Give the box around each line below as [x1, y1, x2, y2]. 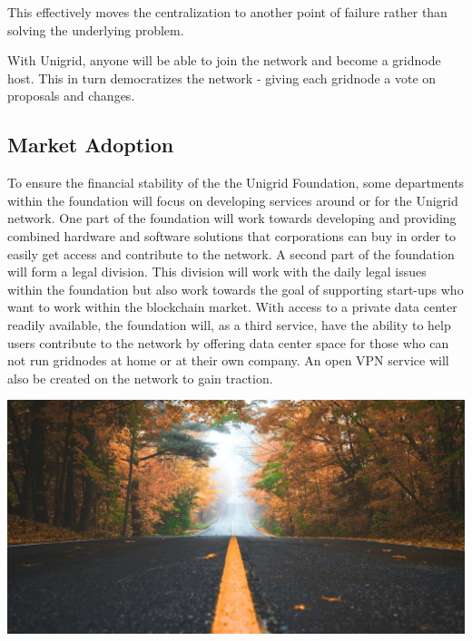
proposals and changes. [7, 86, 135, 105]
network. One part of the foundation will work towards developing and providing [7, 209, 457, 228]
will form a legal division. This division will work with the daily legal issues [7, 262, 427, 281]
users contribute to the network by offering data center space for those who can [7, 333, 449, 352]
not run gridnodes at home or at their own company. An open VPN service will [7, 351, 449, 370]
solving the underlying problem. [7, 20, 184, 39]
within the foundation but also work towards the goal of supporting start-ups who [7, 279, 464, 298]
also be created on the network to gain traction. [7, 368, 273, 387]
